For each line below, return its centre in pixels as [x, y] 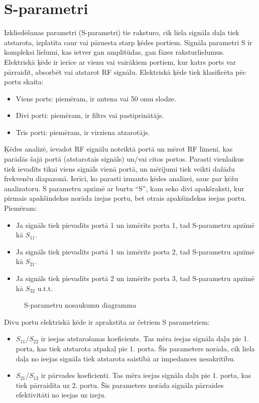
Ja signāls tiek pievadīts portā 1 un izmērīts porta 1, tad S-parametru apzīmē [135, 225]
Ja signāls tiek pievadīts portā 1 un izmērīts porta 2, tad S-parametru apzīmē [135, 251]
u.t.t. [45, 288]
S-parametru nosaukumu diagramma [80, 305]
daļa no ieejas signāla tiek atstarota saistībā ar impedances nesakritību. [125, 358]
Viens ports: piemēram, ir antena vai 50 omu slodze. [96, 98]
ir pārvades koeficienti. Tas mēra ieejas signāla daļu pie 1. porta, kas [146, 375]
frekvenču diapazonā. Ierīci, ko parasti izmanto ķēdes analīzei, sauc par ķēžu [121, 178]
